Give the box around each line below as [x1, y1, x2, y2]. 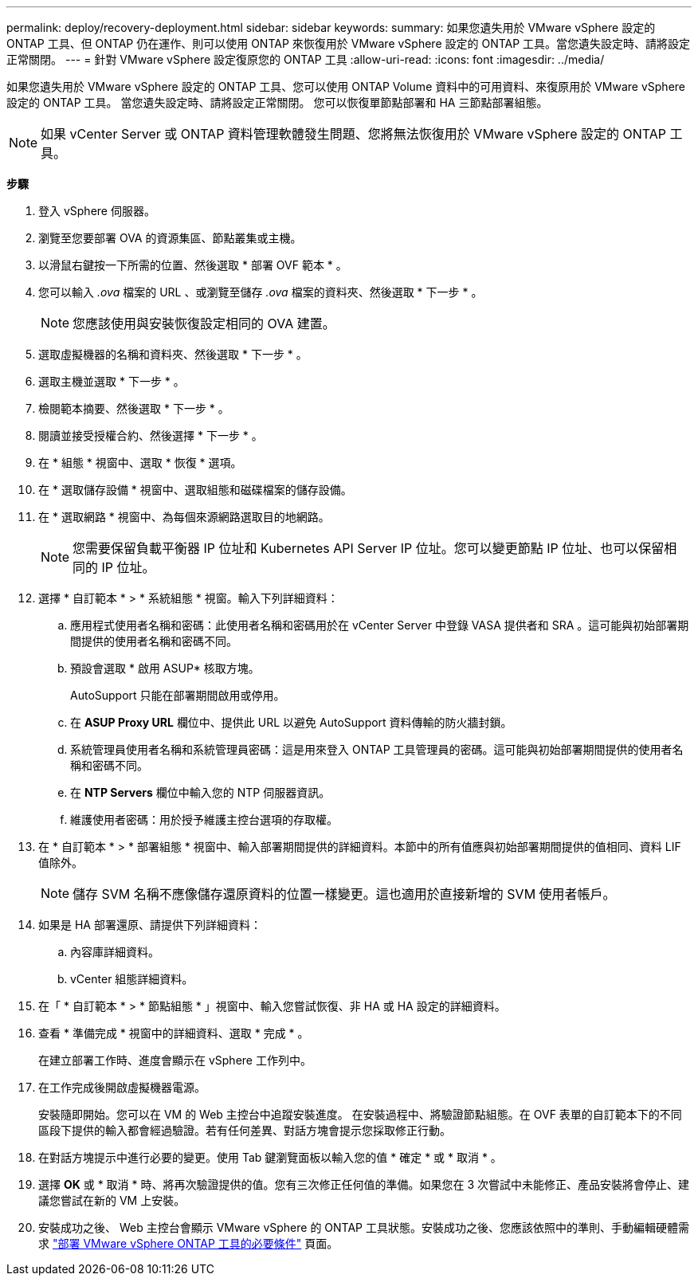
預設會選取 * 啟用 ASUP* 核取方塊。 [70, 661, 260, 675]
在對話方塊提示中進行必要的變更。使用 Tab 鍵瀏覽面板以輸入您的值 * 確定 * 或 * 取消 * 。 [38, 1151, 502, 1164]
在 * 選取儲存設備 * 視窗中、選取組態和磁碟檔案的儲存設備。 [38, 483, 352, 496]
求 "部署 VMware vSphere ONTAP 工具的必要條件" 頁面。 [38, 1237, 339, 1250]
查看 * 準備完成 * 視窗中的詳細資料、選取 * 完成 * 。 [38, 1026, 309, 1040]
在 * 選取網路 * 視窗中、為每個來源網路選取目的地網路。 [38, 510, 330, 523]
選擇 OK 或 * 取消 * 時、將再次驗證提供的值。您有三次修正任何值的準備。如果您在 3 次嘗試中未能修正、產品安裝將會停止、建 [38, 1178, 690, 1191]
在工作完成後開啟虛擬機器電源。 [38, 1080, 206, 1094]
